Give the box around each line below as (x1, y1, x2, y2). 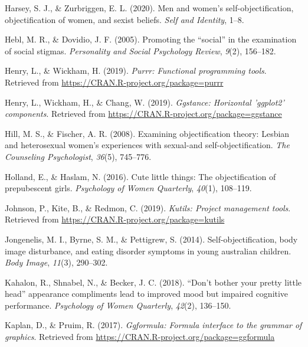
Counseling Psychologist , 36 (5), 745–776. (5, 150, 152, 162)
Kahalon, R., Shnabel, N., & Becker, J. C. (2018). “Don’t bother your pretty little (5, 276, 302, 288)
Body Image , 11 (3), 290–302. (5, 256, 108, 269)
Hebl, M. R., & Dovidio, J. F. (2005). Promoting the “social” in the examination (5, 33, 297, 45)
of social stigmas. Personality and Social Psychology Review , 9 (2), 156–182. (5, 44, 276, 57)
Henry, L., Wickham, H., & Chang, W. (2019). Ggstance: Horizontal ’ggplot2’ (5, 96, 284, 108)
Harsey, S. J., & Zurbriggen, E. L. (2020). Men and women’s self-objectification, (5, 2, 294, 14)
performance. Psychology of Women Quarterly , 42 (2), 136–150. (5, 299, 231, 311)
